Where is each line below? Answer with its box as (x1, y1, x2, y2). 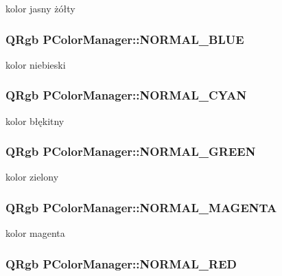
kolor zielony (5, 170, 59, 184)
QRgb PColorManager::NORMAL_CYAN (5, 87, 247, 104)
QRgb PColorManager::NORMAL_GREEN (5, 143, 256, 160)
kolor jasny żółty (5, 1, 75, 15)
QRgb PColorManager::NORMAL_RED (5, 255, 237, 272)
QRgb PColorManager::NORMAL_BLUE (5, 30, 244, 47)
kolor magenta (5, 226, 65, 240)
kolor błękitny (5, 113, 64, 128)
